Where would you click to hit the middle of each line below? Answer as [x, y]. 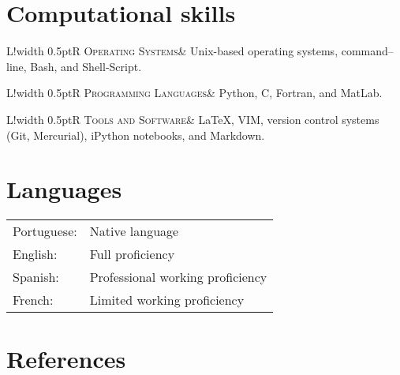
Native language [134, 231]
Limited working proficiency [167, 300]
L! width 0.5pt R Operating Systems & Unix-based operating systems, [172, 51]
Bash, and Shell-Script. [86, 66]
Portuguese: [45, 231]
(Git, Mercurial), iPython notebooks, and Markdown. [136, 135]
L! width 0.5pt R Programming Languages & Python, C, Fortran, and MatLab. [194, 93]
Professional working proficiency [178, 277]
